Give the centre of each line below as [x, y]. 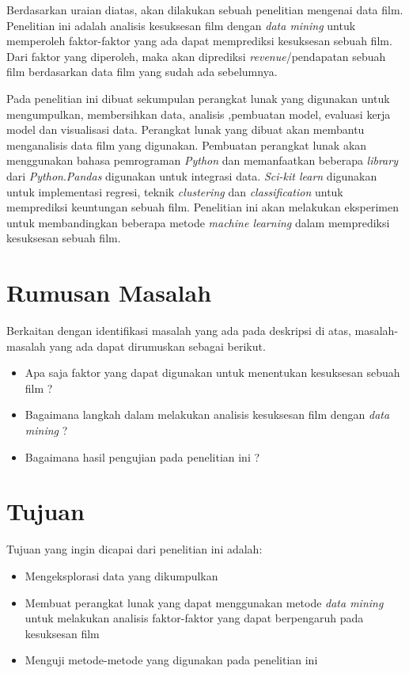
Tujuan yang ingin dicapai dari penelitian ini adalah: [134, 549]
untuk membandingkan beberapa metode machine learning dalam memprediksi [198, 222]
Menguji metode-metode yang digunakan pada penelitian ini [171, 660]
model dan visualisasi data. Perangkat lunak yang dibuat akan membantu [186, 129]
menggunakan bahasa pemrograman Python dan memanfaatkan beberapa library [202, 160]
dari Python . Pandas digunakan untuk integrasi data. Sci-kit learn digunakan [192, 175]
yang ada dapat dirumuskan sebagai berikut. [157, 346]
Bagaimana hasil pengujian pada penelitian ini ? [142, 456]
